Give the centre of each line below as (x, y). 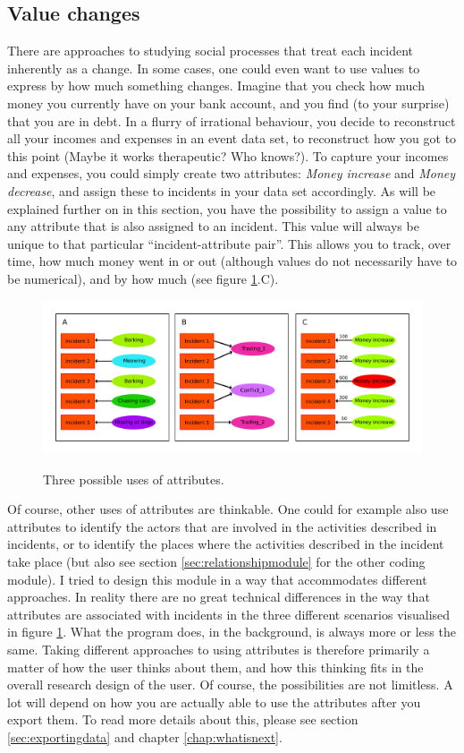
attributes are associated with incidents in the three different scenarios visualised (229, 614)
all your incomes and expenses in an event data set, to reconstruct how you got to (232, 138)
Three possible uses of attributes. (134, 479)
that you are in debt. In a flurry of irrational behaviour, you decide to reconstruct (232, 120)
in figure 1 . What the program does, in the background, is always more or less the (232, 632)
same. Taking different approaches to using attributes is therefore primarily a (219, 650)
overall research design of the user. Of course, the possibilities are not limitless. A (230, 685)
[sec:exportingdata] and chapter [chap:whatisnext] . (145, 737)
